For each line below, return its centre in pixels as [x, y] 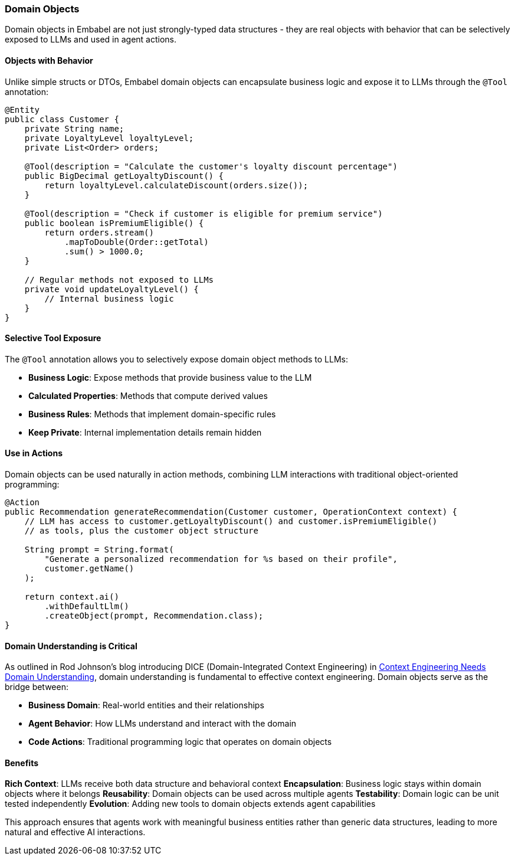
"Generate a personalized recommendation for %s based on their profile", [221, 559]
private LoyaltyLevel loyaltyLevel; [109, 138]
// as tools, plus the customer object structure [141, 531]
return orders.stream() [99, 232]
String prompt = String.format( [99, 550]
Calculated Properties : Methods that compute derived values [148, 395]
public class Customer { [62, 119]
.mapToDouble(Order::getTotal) [137, 242]
